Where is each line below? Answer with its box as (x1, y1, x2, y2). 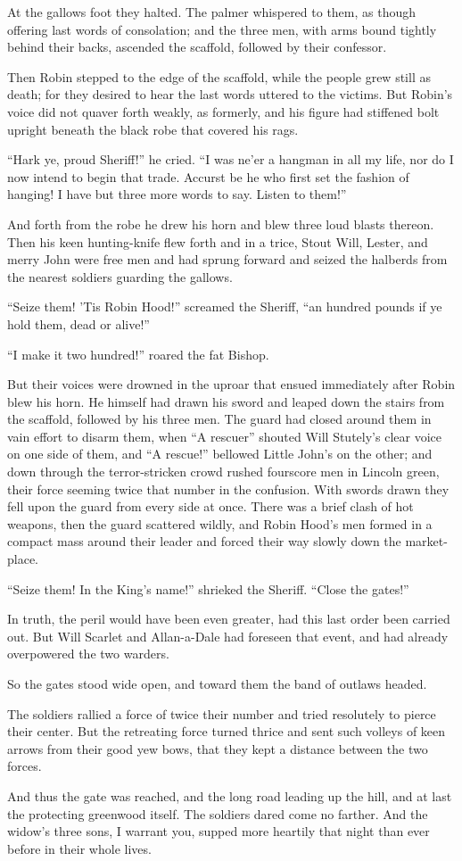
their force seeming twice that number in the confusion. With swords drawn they (7, 479, 450, 498)
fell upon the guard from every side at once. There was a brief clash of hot (7, 497, 414, 516)
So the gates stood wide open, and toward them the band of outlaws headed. (7, 675, 427, 692)
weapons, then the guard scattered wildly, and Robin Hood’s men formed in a (7, 514, 433, 533)
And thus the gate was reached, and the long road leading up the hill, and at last (7, 786, 452, 805)
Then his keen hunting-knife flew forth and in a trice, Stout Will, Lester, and (7, 232, 428, 251)
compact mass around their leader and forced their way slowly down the (7, 532, 401, 551)
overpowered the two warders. (7, 644, 169, 663)
